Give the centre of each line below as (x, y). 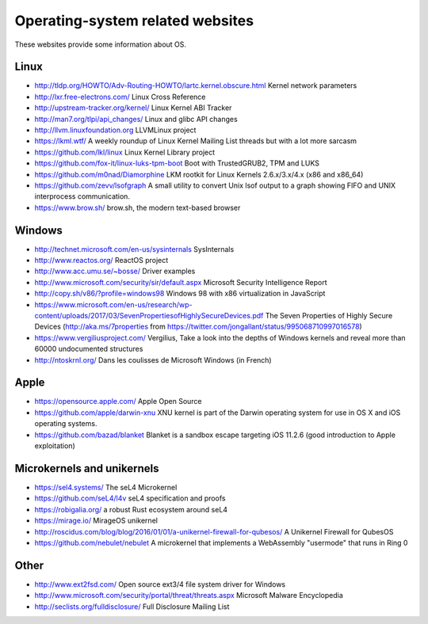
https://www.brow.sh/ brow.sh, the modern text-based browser (138, 207)
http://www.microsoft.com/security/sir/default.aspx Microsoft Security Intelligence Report (181, 282)
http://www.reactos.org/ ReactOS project (101, 261)
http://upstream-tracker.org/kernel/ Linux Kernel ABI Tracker (133, 108)
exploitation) (55, 446)
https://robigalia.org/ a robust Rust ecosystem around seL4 (131, 509)
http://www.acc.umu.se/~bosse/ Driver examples (115, 271)
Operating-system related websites (134, 21)
